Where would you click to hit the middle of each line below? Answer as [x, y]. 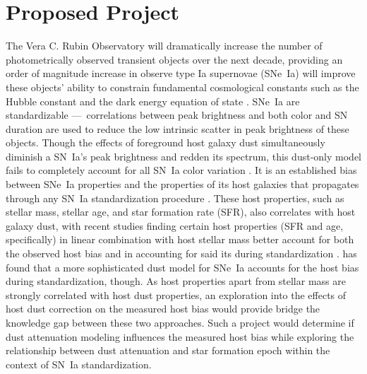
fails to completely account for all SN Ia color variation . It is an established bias [181, 170]
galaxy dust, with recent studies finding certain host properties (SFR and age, [175, 225]
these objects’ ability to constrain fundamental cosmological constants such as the [182, 87]
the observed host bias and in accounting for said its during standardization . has [181, 253]
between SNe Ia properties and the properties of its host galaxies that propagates [182, 184]
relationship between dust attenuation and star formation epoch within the [168, 350]
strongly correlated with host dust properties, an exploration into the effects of [176, 294]
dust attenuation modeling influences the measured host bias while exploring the [180, 336]
